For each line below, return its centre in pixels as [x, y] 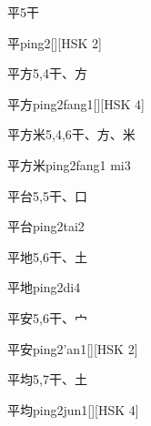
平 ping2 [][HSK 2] [55, 42]
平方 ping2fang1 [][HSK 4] [76, 103]
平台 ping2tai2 [46, 226]
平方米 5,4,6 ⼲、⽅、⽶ [71, 134]
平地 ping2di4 [44, 287]
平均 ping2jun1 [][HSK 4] [73, 409]
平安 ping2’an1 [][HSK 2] [73, 348]
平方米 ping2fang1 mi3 [69, 164]
